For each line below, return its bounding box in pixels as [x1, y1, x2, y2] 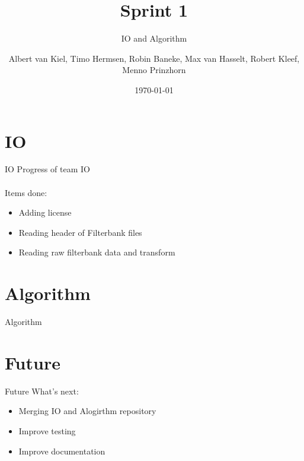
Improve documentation [18, 444, 105, 457]
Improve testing [18, 425, 76, 437]
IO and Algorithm [121, 32, 187, 45]
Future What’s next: [5, 384, 79, 397]
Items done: [5, 186, 47, 198]
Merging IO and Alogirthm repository [18, 405, 156, 417]
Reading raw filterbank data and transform [18, 246, 175, 258]
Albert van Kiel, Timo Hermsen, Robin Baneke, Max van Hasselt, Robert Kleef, [8, 52, 300, 64]
